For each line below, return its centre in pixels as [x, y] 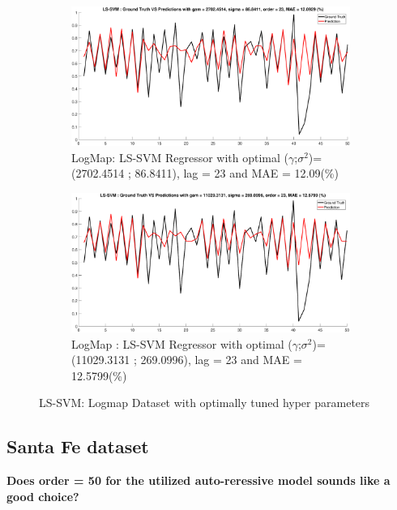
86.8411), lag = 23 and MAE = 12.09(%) [237, 173]
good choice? [43, 496]
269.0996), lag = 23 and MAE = [221, 360]
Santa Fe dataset [78, 446]
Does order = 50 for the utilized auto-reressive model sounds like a [198, 480]
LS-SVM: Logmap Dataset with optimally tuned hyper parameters [205, 403]
